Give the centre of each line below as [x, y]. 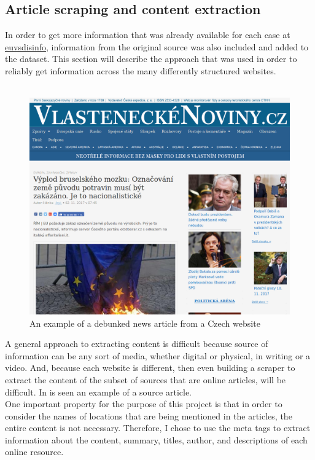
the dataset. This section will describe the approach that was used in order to [151, 59]
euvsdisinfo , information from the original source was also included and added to [157, 46]
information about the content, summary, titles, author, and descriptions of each [156, 439]
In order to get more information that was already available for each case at [148, 35]
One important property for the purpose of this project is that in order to [144, 404]
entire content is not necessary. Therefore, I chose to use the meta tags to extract [158, 428]
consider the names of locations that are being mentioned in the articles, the [149, 415]
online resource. [34, 452]
